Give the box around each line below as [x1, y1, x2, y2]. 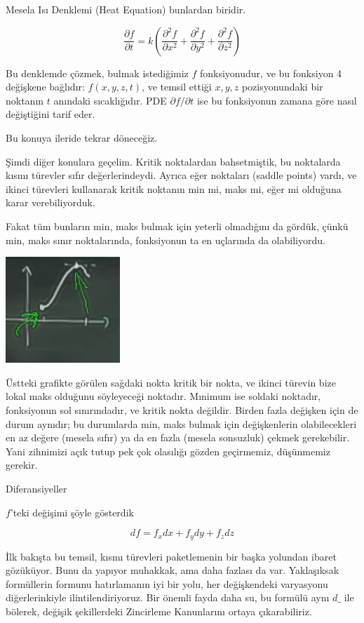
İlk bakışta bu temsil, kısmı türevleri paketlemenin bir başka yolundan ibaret [6, 549, 337, 563]
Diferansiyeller [6, 481, 67, 496]
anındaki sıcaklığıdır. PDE [53, 93, 167, 107]
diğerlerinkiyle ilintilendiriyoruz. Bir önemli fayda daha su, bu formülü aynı [6, 590, 330, 605]
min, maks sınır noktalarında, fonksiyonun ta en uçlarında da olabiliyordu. [6, 232, 325, 247]
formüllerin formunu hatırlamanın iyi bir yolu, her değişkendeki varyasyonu [6, 576, 328, 591]
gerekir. [6, 457, 38, 472]
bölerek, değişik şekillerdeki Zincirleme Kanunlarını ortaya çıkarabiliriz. [6, 604, 312, 619]
